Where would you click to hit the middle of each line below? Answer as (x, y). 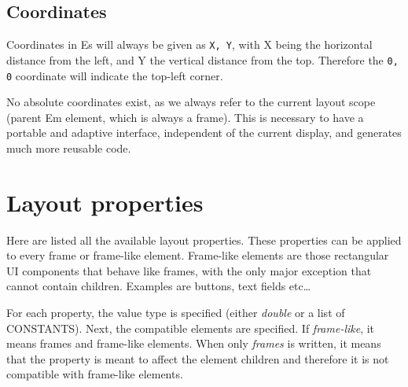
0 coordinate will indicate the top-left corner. (115, 75)
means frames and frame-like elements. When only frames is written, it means (194, 343)
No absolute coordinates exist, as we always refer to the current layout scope (191, 102)
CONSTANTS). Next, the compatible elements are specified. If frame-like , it (191, 328)
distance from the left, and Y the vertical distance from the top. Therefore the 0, (202, 59)
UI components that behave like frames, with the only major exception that (189, 270)
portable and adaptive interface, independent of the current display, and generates (204, 133)
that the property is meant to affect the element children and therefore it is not (198, 358)
